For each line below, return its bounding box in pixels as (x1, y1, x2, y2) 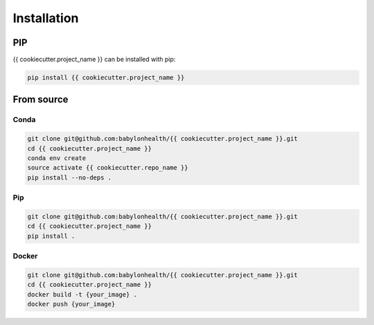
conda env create (27, 154, 87, 162)
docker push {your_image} (27, 300, 116, 308)
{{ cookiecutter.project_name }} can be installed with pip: (12, 55, 176, 64)
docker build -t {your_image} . (27, 290, 138, 298)
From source (12, 94, 69, 105)
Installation (12, 10, 79, 26)
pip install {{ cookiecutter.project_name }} (27, 73, 185, 82)
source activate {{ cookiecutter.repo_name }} (27, 164, 188, 172)
